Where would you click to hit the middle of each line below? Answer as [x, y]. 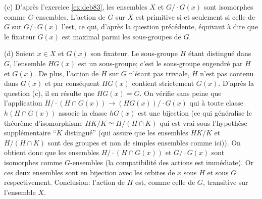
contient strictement [163, 83]
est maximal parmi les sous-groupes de [121, 36]
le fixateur [20, 36]
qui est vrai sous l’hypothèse [203, 122]
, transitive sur [225, 182]
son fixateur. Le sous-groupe [134, 53]
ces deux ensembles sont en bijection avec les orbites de [90, 172]
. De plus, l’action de [66, 73]
